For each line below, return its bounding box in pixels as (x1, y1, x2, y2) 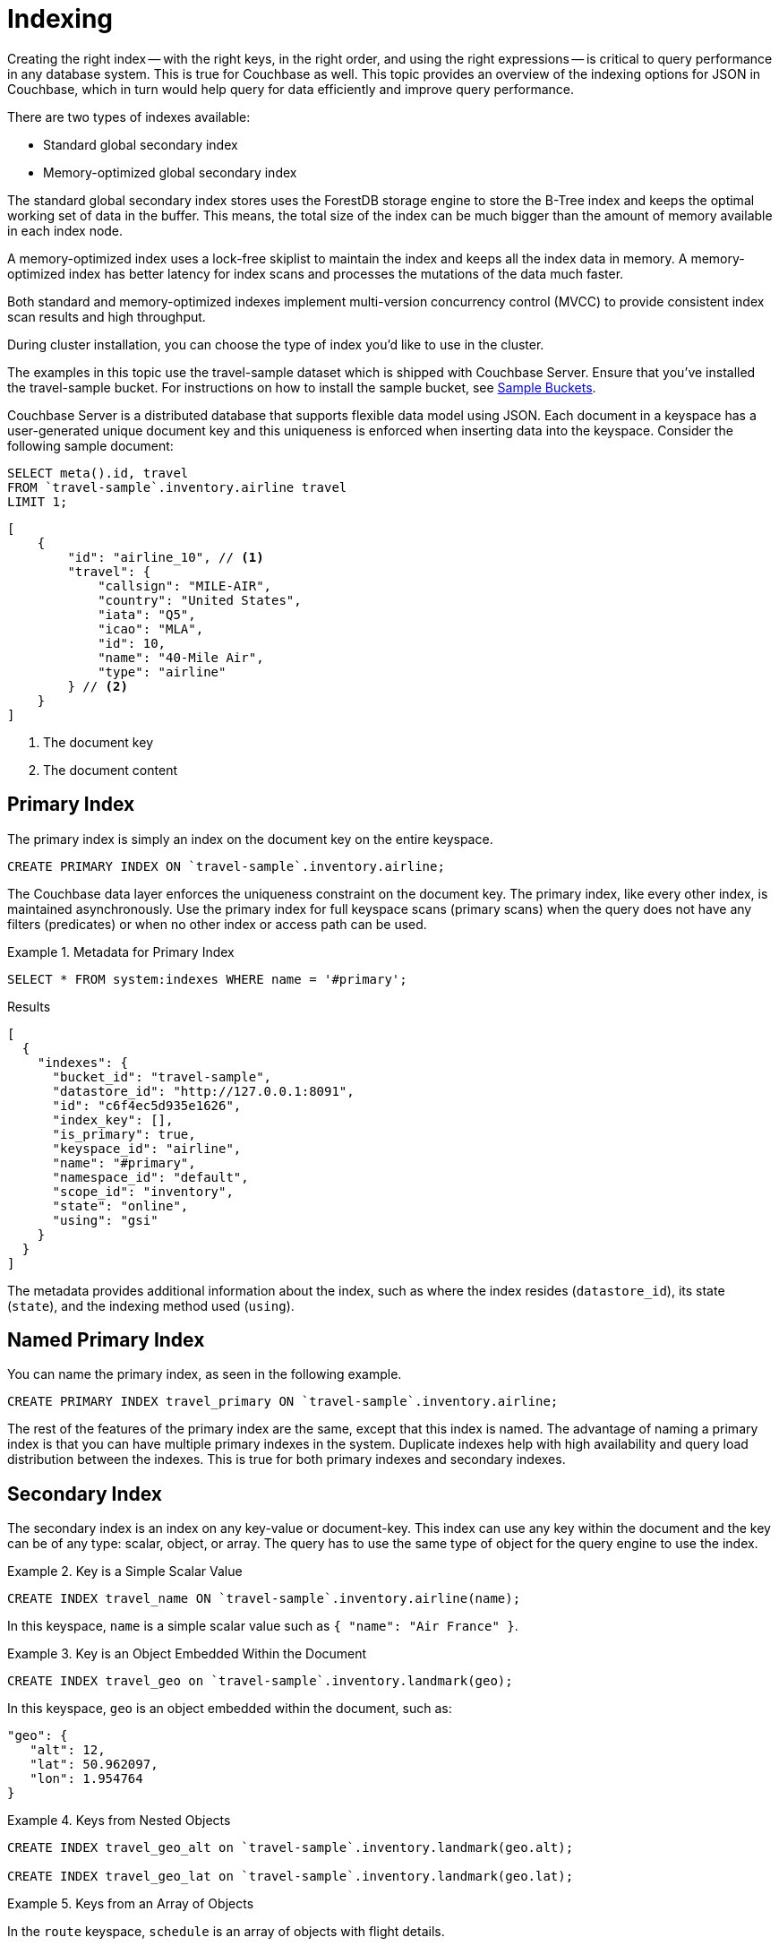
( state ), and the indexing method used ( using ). (7, 1297, 295, 1313)
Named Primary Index (7, 1329, 205, 1352)
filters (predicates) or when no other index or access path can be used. (7, 916, 427, 932)
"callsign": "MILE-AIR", (98, 578, 272, 593)
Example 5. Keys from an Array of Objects (7, 1896, 254, 1912)
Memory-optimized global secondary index (43, 164, 297, 180)
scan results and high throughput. (7, 308, 206, 324)
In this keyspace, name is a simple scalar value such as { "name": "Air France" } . (7, 1618, 518, 1634)
